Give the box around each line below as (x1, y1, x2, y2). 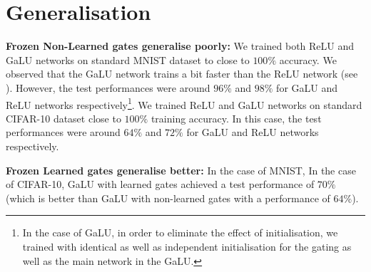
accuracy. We (279, 52, 337, 67)
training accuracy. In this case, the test (151, 110, 322, 125)
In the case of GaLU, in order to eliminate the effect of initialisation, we (22, 225, 338, 240)
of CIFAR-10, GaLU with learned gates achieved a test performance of (6, 177, 315, 192)
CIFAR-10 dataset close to (6, 110, 121, 125)
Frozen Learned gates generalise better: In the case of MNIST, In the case (6, 162, 356, 177)
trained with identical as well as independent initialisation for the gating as (22, 239, 352, 253)
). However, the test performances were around (6, 80, 210, 95)
